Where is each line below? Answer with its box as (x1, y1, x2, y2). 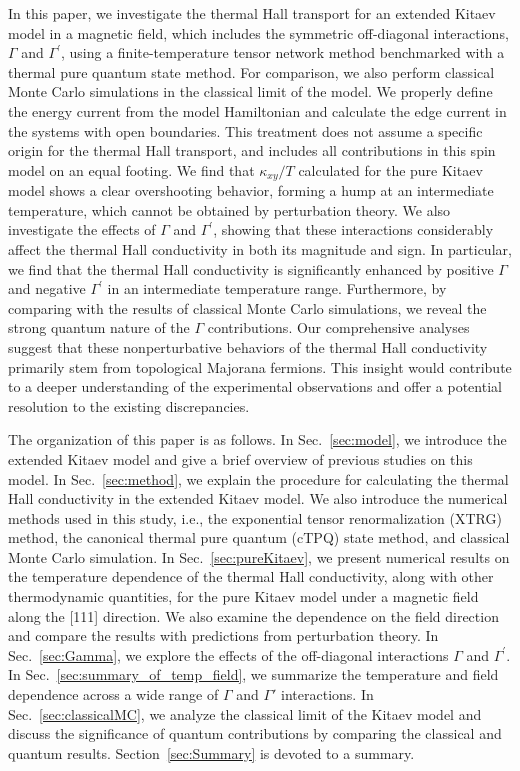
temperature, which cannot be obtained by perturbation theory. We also (8, 199, 451, 220)
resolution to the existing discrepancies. (8, 395, 250, 416)
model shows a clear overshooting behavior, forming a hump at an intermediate (8, 180, 494, 201)
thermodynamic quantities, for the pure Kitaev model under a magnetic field (8, 586, 479, 607)
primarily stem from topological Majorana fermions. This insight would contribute (8, 356, 512, 377)
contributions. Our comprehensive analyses (207, 317, 470, 338)
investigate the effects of (8, 219, 156, 240)
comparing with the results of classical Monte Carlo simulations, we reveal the (8, 297, 487, 318)
